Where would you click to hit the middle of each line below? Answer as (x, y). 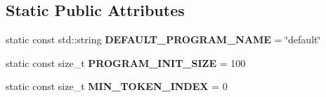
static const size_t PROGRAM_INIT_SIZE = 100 (126, 62)
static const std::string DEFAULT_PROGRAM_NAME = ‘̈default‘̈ (163, 39)
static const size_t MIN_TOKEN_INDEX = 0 (117, 86)
